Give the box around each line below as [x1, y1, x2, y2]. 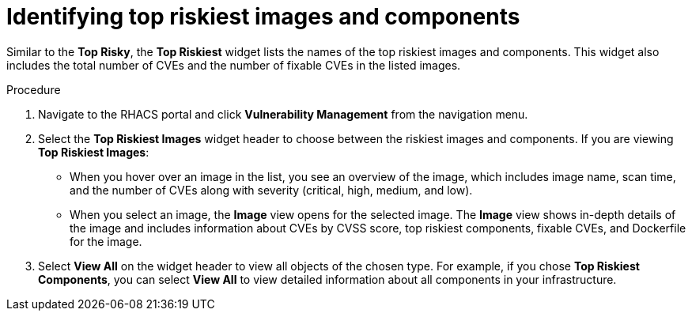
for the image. [70, 234, 142, 248]
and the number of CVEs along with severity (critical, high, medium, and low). [70, 183, 473, 197]
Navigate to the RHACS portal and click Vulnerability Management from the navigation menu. [38, 107, 528, 121]
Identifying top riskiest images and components [6, 3, 520, 30]
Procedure [6, 82, 61, 96]
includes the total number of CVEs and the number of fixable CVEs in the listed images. [6, 58, 461, 72]
